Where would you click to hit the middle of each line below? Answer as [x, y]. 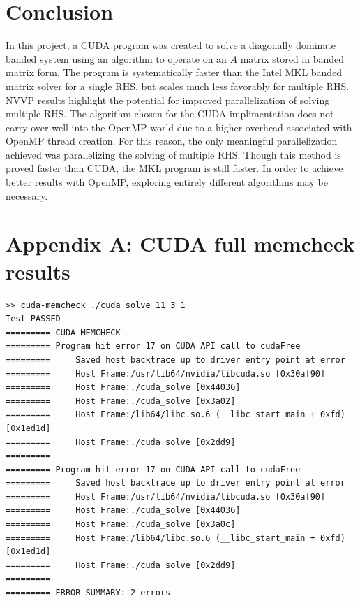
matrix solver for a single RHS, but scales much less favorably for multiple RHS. [178, 86]
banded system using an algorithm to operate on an [116, 58]
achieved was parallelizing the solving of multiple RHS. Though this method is [173, 154]
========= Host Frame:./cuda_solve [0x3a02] [121, 401]
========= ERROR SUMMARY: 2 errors [88, 593]
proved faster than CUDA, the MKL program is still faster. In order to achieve [174, 168]
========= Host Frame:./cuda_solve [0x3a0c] [121, 524]
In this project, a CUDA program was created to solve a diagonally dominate [171, 45]
